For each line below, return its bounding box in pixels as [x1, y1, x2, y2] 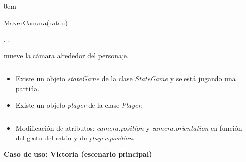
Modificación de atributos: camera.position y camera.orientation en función [15, 123, 242, 133]
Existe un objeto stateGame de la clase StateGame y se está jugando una [15, 73, 236, 84]
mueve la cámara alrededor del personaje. [4, 50, 129, 60]
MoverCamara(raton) [4, 17, 68, 27]
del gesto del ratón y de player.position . [15, 132, 135, 142]
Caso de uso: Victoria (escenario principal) [4, 149, 152, 159]
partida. [15, 83, 40, 93]
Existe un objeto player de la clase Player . [15, 99, 143, 110]
